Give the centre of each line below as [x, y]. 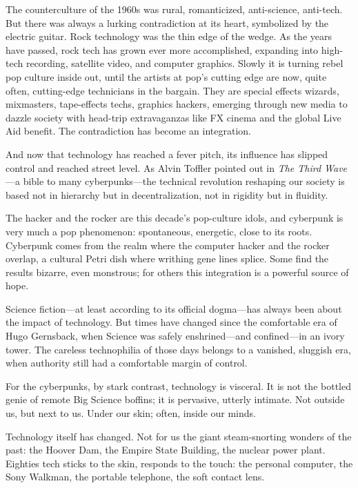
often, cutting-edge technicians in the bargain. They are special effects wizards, [172, 90]
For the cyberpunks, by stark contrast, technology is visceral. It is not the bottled [178, 385]
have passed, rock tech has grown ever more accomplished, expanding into [162, 49]
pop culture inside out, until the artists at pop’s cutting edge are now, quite [166, 76]
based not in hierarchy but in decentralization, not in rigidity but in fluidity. [167, 194]
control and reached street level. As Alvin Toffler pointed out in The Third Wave [177, 167]
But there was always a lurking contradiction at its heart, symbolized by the [167, 22]
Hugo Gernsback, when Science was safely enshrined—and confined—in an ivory [175, 336]
